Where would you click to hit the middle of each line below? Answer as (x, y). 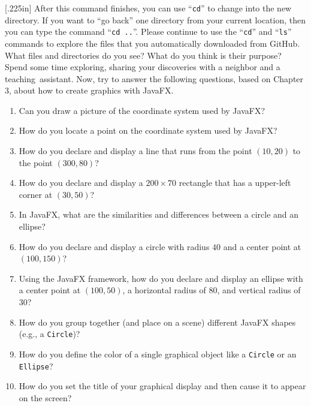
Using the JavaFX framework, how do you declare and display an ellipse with (161, 278)
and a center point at (262, 246)
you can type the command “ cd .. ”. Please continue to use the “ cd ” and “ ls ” (148, 31)
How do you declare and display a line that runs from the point (135, 151)
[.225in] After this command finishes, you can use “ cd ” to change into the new (148, 8)
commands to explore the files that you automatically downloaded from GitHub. (153, 43)
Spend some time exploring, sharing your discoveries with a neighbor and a (143, 67)
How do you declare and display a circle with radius (114, 246)
